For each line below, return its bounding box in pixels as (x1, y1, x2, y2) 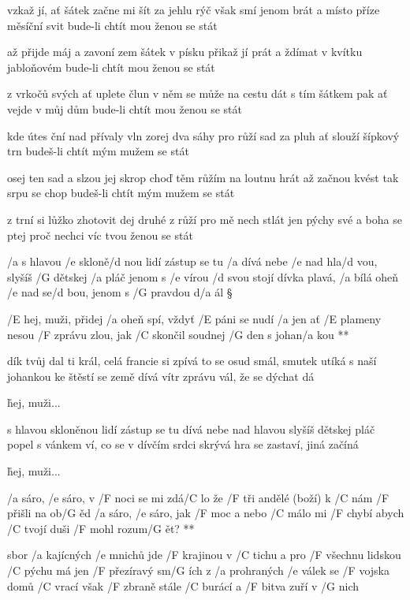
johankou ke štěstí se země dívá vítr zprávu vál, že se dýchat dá (7, 367, 315, 384)
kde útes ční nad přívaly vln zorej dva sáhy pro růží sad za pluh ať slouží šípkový (7, 127, 400, 143)
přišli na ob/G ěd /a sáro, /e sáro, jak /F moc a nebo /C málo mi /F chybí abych (7, 505, 404, 521)
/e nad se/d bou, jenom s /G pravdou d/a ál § (7, 284, 233, 300)
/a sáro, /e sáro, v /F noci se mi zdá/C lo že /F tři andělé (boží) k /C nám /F (7, 489, 389, 505)
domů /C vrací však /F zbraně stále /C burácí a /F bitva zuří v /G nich (7, 577, 360, 594)
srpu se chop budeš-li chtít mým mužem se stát (7, 184, 235, 201)
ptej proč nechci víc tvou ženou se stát (7, 226, 193, 243)
